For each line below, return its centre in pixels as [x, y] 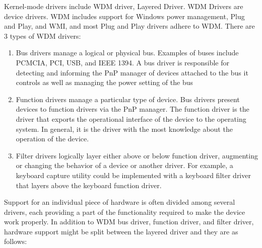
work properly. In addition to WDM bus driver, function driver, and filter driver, [129, 222]
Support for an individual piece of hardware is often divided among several [120, 202]
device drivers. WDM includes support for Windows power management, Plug [124, 16]
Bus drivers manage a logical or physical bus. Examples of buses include [127, 53]
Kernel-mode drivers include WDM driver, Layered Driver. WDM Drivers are [124, 6]
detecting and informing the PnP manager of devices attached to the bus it [132, 72]
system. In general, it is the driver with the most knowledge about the [124, 129]
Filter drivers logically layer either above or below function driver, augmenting [137, 155]
